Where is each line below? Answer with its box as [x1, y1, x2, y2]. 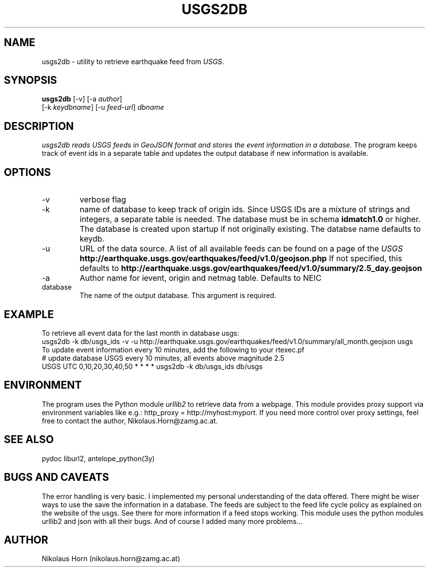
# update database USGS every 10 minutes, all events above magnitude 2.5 [42, 353, 285, 362]
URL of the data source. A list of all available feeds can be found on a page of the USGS [79, 244, 403, 254]
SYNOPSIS [4, 74, 57, 87]
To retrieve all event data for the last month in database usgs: [42, 328, 239, 337]
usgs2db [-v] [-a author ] [42, 95, 122, 103]
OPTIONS [4, 166, 51, 178]
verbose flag [79, 195, 126, 205]
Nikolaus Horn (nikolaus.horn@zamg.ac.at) [42, 554, 180, 563]
